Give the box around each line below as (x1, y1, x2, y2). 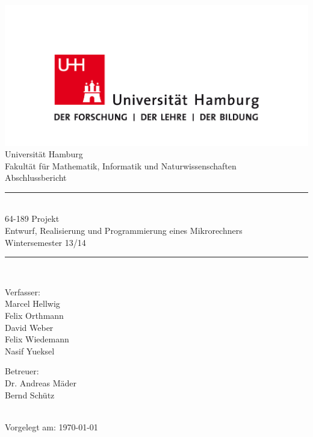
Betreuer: (5, 365, 39, 377)
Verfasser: (5, 285, 40, 298)
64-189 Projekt (5, 212, 60, 225)
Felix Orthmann (5, 309, 64, 322)
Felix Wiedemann (5, 333, 69, 345)
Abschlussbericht (5, 171, 67, 184)
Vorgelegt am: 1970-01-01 (5, 420, 98, 433)
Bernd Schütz (5, 388, 55, 401)
